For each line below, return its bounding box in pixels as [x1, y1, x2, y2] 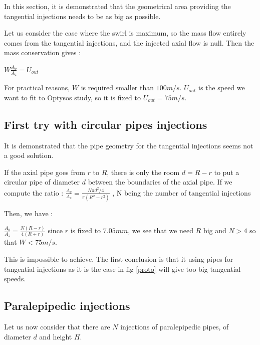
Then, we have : [4, 208, 53, 219]
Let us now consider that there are [4, 321, 110, 331]
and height [39, 331, 72, 341]
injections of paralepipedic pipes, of [120, 321, 229, 331]
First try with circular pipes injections [4, 116, 207, 132]
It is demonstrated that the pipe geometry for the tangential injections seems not [4, 140, 253, 150]
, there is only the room [107, 166, 180, 177]
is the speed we [198, 82, 245, 93]
